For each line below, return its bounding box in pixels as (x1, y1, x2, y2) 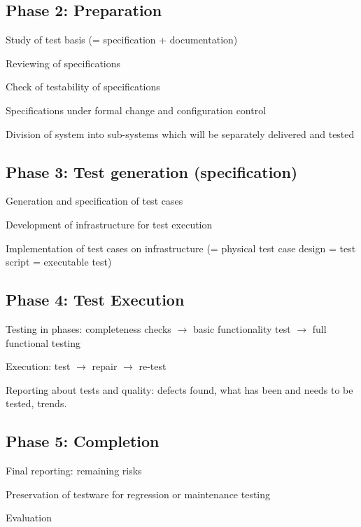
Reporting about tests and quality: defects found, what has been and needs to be (6, 382, 353, 397)
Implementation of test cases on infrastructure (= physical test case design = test (6, 240, 356, 255)
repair (92, 359, 118, 374)
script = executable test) (6, 254, 112, 269)
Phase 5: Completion (6, 430, 160, 452)
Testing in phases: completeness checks (6, 321, 171, 336)
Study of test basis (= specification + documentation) (6, 32, 238, 47)
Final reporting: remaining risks (6, 463, 142, 478)
